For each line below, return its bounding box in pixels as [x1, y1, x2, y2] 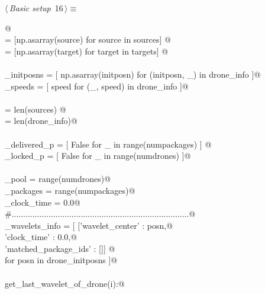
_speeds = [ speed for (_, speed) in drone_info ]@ [5, 79, 189, 92]
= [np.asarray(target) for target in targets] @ [5, 44, 169, 57]
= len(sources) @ [5, 103, 66, 115]
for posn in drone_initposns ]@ [5, 254, 118, 266]
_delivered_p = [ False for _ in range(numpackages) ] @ [5, 138, 212, 150]
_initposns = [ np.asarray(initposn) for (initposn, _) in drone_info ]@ [5, 68, 261, 80]
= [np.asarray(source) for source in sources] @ [5, 33, 172, 46]
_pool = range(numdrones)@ [5, 172, 111, 185]
